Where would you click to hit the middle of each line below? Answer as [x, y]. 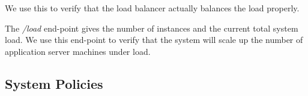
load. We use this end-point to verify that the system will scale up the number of [154, 40]
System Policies [54, 83]
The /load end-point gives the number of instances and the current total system [152, 28]
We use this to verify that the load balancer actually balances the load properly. [152, 8]
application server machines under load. [78, 51]
